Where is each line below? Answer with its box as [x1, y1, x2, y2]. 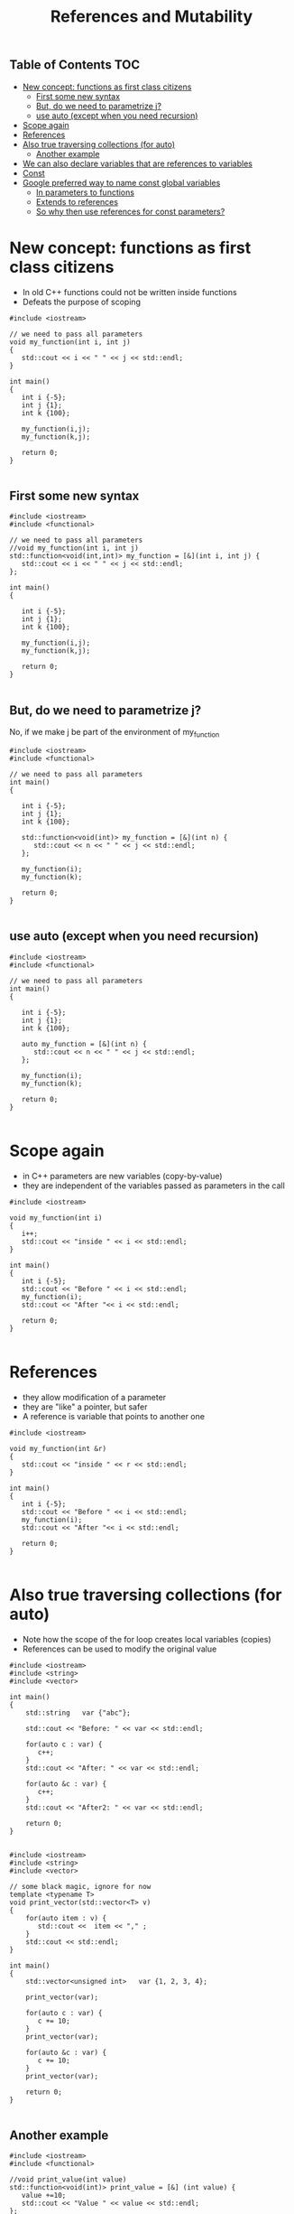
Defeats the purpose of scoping [22, 296, 142, 307]
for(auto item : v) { [25, 1913, 106, 1922]
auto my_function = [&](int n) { [21, 1039, 147, 1048]
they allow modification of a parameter [22, 1391, 167, 1402]
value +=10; [21, 2191, 67, 2200]
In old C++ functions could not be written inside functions [22, 286, 237, 297]
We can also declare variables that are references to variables [22, 158, 253, 169]
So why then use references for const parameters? [35, 206, 225, 217]
